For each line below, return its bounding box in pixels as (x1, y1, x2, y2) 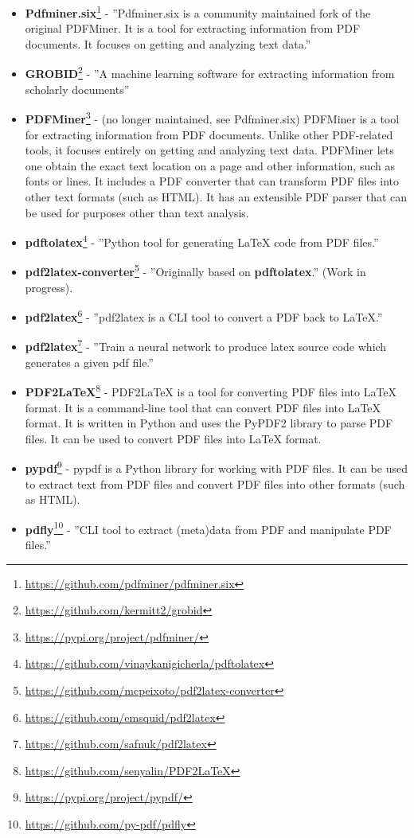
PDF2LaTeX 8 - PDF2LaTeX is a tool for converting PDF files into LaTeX (25, 381, 397, 400)
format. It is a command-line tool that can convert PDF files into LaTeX (25, 399, 381, 415)
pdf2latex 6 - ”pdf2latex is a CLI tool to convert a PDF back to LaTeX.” (25, 306, 383, 325)
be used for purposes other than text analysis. (25, 204, 249, 220)
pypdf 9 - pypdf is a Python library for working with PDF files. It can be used (25, 458, 408, 476)
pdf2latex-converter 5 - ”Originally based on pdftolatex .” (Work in (25, 261, 366, 279)
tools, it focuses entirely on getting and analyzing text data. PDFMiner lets (25, 142, 394, 158)
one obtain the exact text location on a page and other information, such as (25, 157, 395, 173)
